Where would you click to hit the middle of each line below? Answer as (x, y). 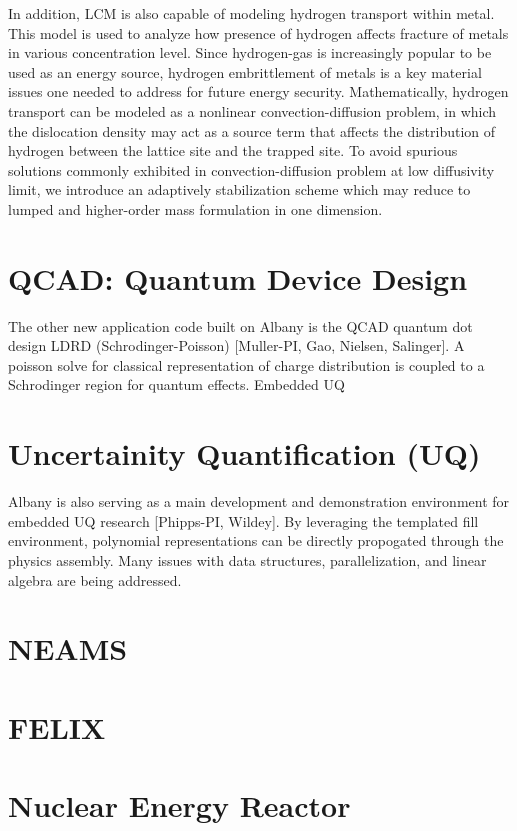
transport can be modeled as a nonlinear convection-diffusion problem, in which (252, 110)
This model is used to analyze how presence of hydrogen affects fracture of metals (258, 32)
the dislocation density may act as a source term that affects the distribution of (252, 130)
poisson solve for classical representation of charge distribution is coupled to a (246, 364)
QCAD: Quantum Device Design (238, 277)
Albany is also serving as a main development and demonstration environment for (259, 501)
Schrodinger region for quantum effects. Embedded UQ (176, 384)
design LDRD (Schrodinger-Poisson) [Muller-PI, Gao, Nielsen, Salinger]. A (236, 345)
